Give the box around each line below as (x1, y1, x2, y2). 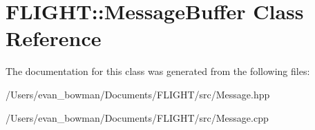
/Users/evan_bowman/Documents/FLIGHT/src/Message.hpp (6, 87, 270, 101)
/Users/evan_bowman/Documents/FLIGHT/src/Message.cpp (6, 110, 269, 124)
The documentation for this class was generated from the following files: (6, 64, 310, 78)
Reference (6, 24, 102, 52)
